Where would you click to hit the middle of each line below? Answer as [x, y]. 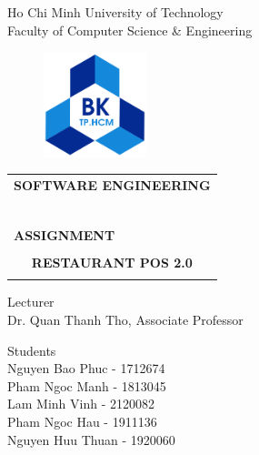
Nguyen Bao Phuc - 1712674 [86, 368]
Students [32, 350]
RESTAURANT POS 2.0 [112, 263]
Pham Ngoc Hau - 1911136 [82, 421]
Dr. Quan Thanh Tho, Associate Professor [125, 319]
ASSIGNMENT [65, 234]
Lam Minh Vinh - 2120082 [81, 404]
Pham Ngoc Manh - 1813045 [87, 385]
